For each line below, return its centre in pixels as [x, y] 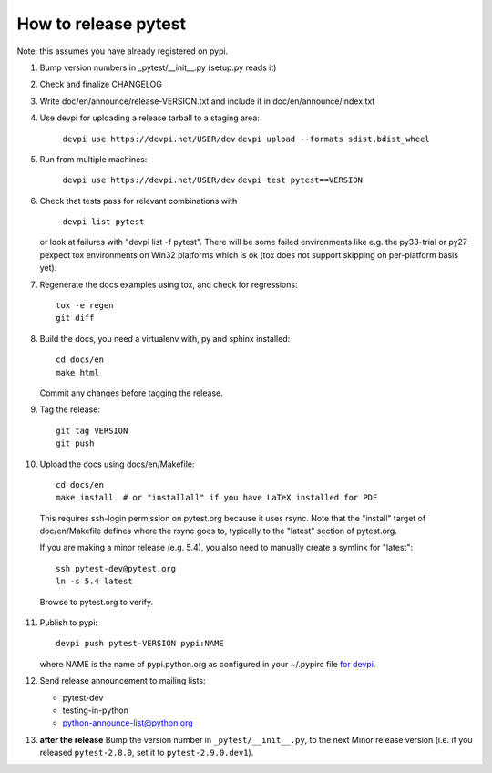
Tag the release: [70, 409]
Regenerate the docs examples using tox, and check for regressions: [169, 284]
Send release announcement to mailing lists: [123, 681]
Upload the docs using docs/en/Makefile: [117, 464]
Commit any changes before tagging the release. [131, 393]
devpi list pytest [103, 222]
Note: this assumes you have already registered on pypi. [123, 51]
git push [75, 443]
